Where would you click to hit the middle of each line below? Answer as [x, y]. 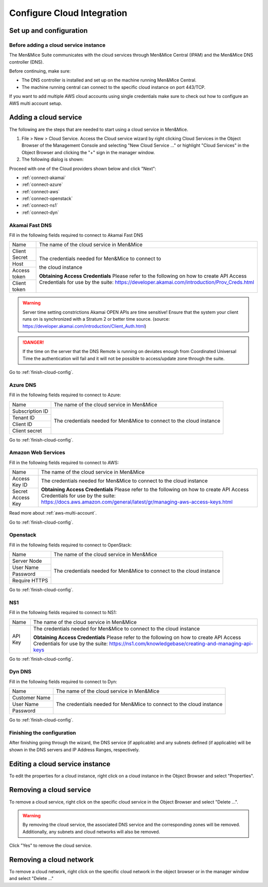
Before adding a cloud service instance [57, 45]
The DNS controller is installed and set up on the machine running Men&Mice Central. [109, 80]
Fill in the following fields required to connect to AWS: [64, 462]
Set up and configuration [48, 31]
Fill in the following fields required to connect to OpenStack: [70, 545]
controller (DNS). [27, 62]
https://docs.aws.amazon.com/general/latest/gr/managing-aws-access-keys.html [137, 502]
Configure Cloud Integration [68, 13]
